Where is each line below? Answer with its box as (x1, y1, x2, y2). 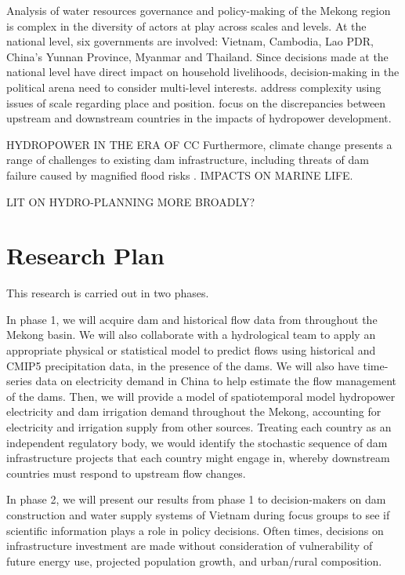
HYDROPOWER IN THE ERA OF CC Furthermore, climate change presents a (6, 136, 392, 152)
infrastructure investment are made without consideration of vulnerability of (6, 537, 373, 554)
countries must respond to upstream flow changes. (6, 464, 246, 481)
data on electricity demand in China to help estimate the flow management (35, 373, 397, 389)
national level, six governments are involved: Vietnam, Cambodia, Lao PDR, (6, 33, 374, 49)
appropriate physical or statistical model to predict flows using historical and (6, 342, 376, 358)
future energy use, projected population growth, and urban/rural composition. (6, 552, 382, 569)
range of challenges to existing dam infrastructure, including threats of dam (6, 151, 369, 168)
